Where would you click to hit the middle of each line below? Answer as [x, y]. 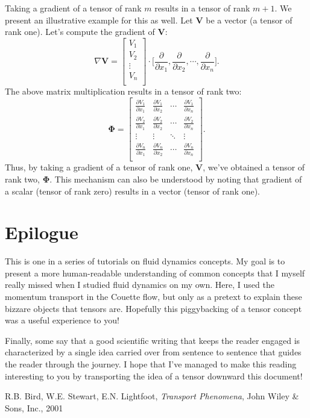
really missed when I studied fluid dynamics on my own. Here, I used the [140, 285]
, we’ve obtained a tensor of [254, 167]
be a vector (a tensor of [249, 20]
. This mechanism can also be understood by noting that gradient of [176, 179]
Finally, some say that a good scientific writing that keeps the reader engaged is [153, 340]
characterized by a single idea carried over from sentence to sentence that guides [153, 352]
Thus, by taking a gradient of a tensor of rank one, [99, 167]
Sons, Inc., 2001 [34, 407]
